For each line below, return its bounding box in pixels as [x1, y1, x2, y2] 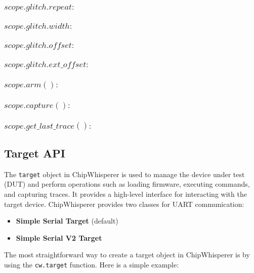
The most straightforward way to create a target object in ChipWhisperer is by [4, 249, 250, 260]
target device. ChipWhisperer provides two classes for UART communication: [4, 198, 244, 209]
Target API [4, 145, 65, 160]
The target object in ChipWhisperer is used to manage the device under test [4, 169, 245, 179]
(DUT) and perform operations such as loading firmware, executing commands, [4, 179, 250, 189]
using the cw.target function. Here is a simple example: [4, 259, 179, 269]
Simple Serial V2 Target [16, 232, 102, 243]
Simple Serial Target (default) [16, 215, 118, 226]
